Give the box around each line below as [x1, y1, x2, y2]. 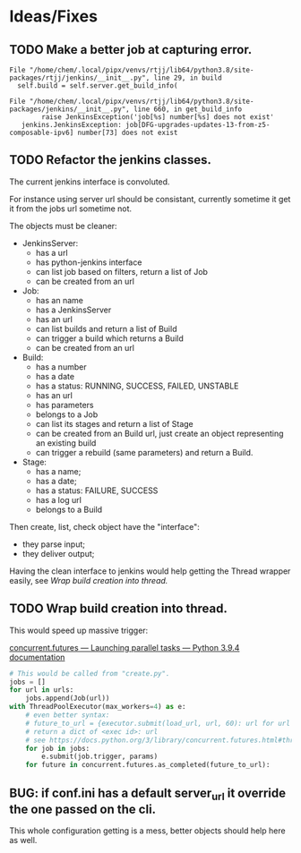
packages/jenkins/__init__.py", [9, 105, 130, 114]
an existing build [35, 437, 97, 448]
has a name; [35, 465, 82, 476]
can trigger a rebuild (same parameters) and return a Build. [35, 447, 254, 457]
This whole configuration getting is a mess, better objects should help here [9, 825, 286, 836]
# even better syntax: [25, 711, 110, 720]
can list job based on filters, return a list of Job [35, 266, 209, 277]
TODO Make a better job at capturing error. [9, 42, 253, 57]
